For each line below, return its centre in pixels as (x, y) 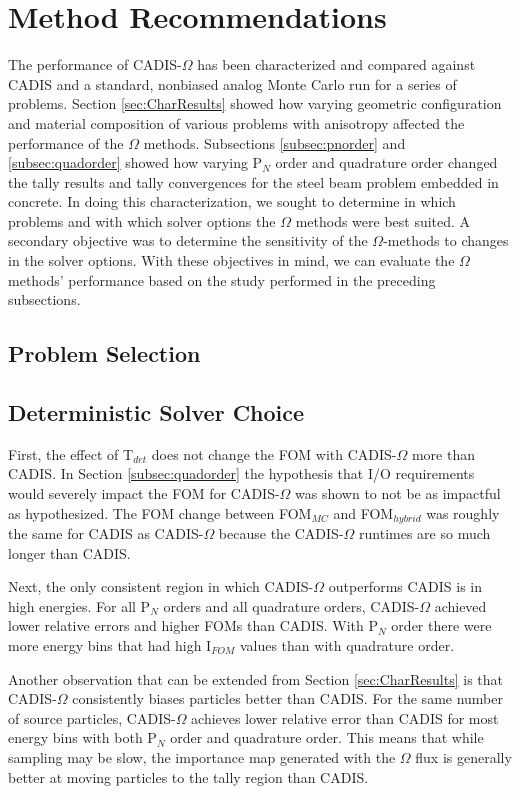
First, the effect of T (71, 453)
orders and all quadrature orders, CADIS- (291, 605)
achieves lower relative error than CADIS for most (345, 717)
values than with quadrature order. (347, 645)
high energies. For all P (79, 605)
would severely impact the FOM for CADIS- (144, 493)
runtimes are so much (425, 533)
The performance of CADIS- (95, 64)
